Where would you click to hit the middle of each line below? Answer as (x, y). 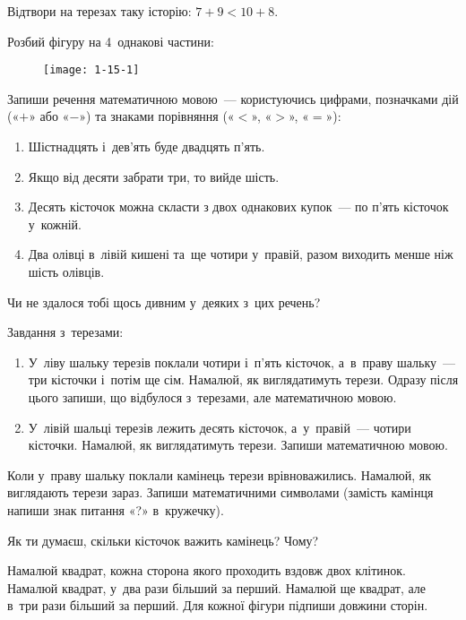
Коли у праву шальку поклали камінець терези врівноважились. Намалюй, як (220, 474)
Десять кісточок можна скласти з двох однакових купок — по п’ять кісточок (238, 207)
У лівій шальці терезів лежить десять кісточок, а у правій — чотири (220, 427)
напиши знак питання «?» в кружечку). (116, 509)
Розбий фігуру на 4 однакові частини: (111, 41)
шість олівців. (66, 271)
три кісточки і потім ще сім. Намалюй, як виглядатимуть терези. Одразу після (243, 379)
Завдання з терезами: (65, 332)
